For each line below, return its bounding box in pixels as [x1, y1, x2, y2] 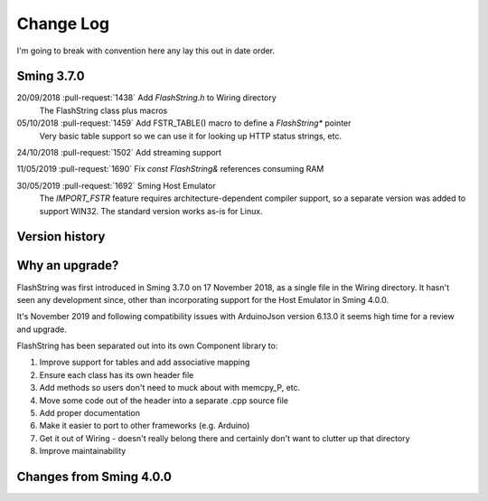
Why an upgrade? [16, 258, 119, 273]
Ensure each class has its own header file [39, 369, 194, 380]
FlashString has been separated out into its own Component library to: [16, 340, 278, 352]
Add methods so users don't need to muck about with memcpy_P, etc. [39, 383, 301, 393]
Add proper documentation [39, 408, 140, 419]
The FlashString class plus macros [39, 105, 168, 116]
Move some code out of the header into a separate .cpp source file [39, 394, 289, 406]
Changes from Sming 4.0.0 [16, 469, 172, 484]
